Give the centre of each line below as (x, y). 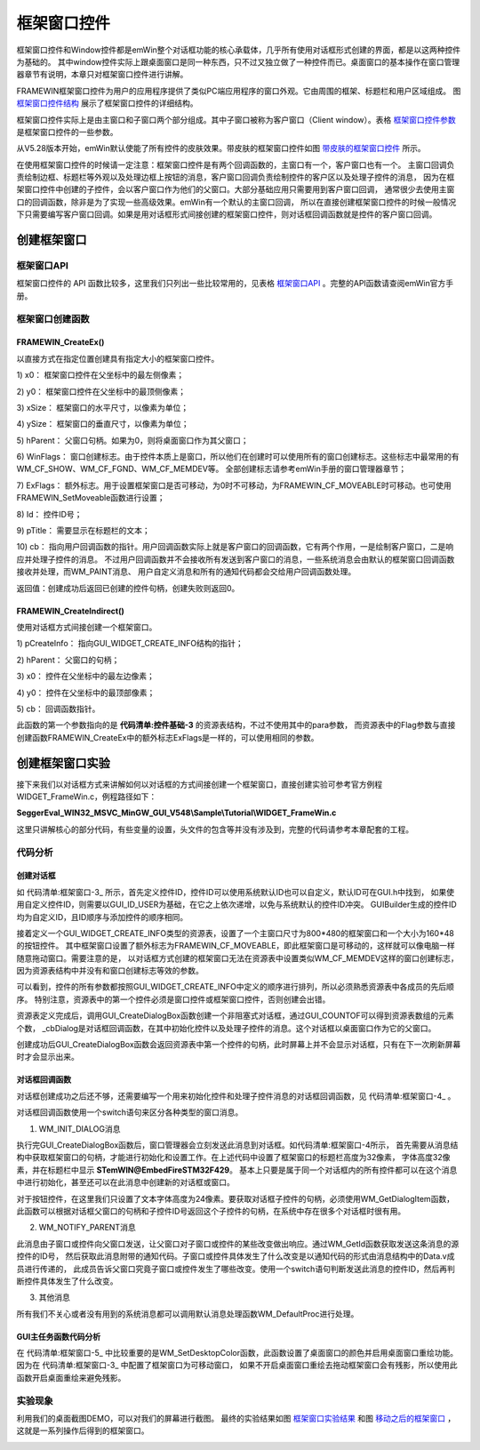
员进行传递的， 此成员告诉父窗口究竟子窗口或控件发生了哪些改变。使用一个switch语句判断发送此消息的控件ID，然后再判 (236, 1269)
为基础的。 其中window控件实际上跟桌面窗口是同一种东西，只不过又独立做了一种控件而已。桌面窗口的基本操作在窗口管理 (238, 61)
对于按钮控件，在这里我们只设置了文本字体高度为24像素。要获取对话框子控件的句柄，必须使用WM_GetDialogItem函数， (236, 1198)
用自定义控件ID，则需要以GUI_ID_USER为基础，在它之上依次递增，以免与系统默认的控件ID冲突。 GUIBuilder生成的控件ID (236, 905)
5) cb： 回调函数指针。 (58, 709)
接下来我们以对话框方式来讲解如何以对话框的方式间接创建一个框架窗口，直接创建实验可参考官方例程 (199, 784)
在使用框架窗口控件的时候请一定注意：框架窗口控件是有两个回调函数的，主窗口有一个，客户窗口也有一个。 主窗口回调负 (236, 164)
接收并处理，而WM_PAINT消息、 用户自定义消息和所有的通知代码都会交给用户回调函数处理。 (186, 572)
